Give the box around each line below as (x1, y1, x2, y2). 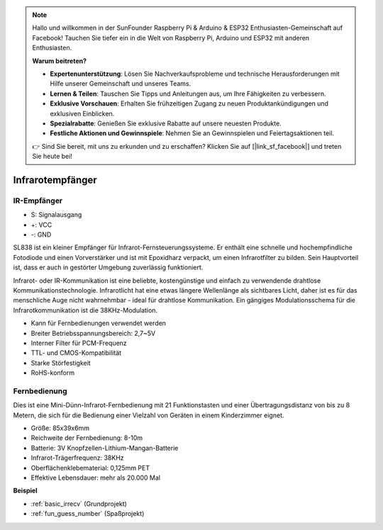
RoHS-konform (30, 368, 74, 377)
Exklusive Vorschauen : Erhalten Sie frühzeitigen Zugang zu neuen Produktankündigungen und (50, 99, 329, 108)
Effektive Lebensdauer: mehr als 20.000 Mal (30, 473, 161, 482)
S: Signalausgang (30, 210, 82, 219)
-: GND (30, 230, 52, 239)
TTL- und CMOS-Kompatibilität (30, 349, 122, 357)
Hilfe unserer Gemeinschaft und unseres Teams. (50, 79, 191, 88)
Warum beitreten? (32, 57, 87, 65)
